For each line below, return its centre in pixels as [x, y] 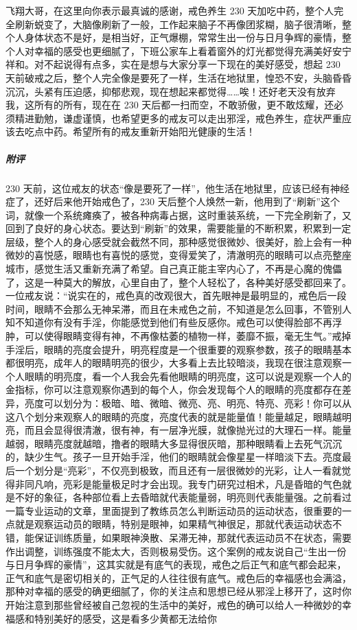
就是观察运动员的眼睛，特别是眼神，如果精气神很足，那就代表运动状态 [173, 524]
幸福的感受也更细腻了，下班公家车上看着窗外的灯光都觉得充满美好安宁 [193, 50]
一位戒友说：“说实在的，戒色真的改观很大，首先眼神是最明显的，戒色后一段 [176, 295]
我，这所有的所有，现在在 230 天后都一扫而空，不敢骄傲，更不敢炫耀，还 [170, 105]
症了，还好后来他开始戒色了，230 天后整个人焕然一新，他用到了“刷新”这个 [173, 201]
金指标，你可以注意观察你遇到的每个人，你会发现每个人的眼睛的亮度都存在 [174, 389]
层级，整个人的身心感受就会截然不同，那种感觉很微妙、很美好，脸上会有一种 [178, 241]
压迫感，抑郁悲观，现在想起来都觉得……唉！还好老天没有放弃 [199, 91]
